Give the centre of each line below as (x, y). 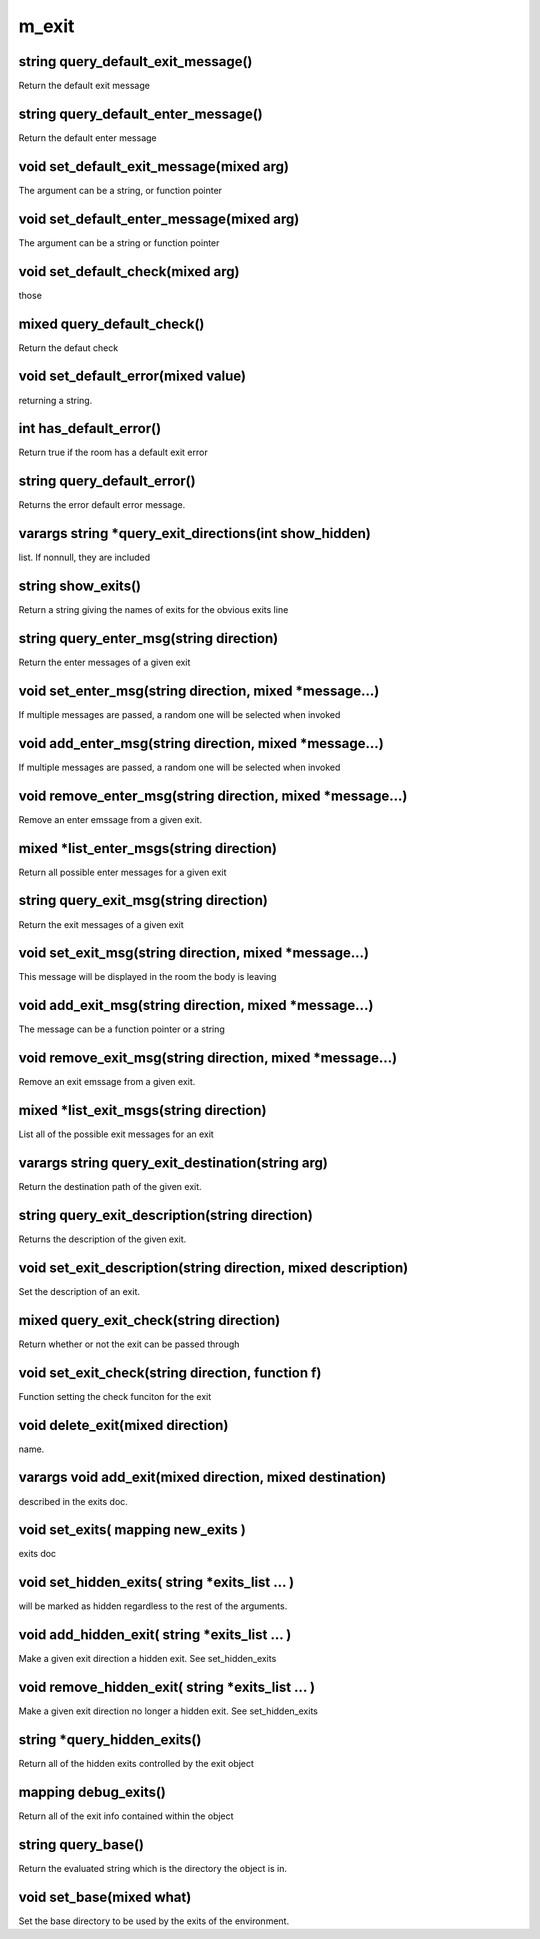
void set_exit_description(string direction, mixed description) (213, 1267)
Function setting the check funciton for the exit (115, 1396)
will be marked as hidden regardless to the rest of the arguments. (153, 1606)
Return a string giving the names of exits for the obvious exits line (153, 610)
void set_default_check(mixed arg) (129, 271)
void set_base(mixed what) (105, 1896)
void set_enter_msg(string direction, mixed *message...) (199, 690)
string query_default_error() (107, 481)
